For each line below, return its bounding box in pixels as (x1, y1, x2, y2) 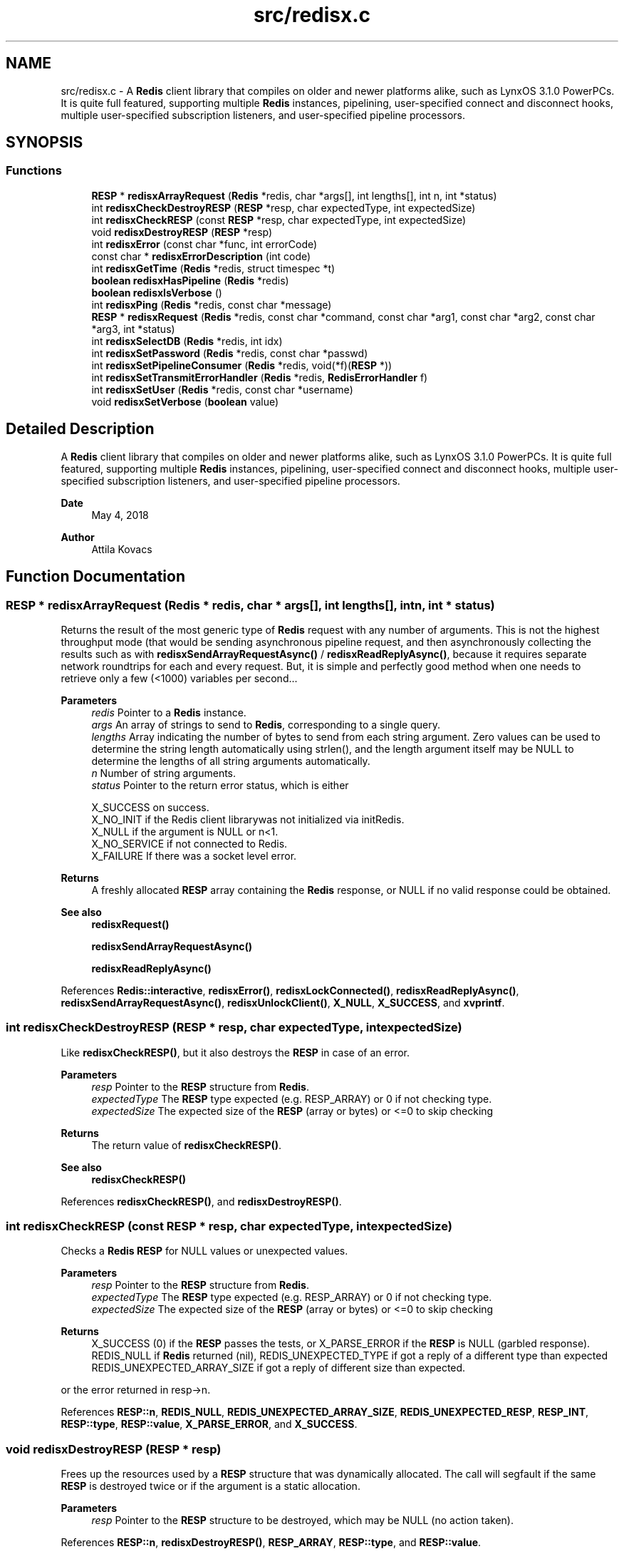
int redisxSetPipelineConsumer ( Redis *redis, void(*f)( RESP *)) (91, 359, 392, 371)
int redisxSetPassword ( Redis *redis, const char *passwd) (91, 346, 368, 359)
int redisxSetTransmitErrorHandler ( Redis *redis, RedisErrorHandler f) (91, 371, 428, 384)
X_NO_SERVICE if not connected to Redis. (91, 837, 288, 850)
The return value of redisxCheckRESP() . (91, 1138, 282, 1151)
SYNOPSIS (6, 133, 83, 152)
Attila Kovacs (91, 542, 152, 555)
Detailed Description (6, 420, 155, 438)
